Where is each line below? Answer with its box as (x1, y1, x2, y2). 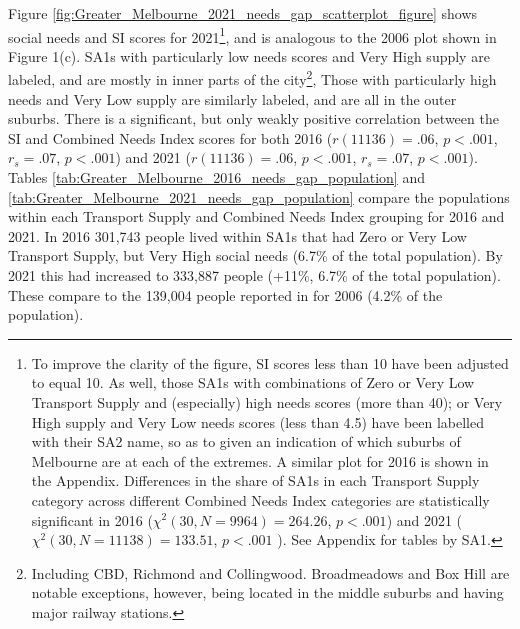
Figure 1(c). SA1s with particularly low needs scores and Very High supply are (8, 45, 490, 66)
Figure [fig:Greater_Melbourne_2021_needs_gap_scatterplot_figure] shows (8, 3, 478, 23)
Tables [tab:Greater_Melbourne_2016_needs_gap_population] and (8, 167, 425, 188)
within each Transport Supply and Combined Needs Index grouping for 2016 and (8, 206, 505, 227)
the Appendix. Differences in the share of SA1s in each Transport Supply (31, 470, 480, 491)
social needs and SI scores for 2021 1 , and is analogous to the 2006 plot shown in (8, 23, 497, 47)
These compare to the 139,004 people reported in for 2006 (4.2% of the (8, 284, 443, 305)
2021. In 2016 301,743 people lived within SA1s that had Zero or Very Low (8, 225, 467, 246)
